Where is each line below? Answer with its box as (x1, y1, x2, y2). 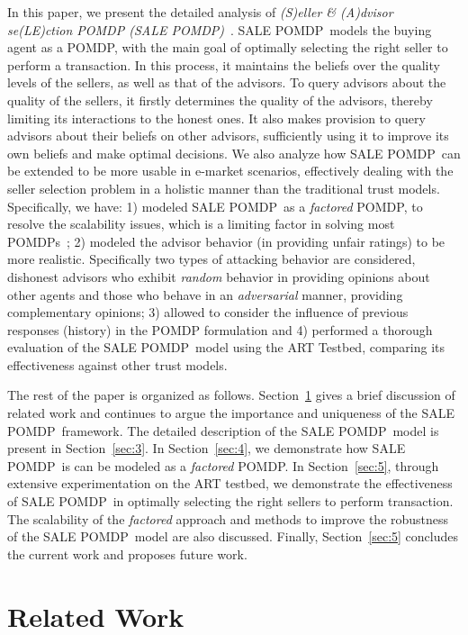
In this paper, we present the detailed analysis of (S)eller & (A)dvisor (7, 3, 393, 21)
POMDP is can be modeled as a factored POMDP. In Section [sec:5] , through (7, 456, 439, 475)
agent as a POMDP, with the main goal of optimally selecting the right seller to (7, 38, 448, 57)
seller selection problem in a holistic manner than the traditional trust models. (7, 178, 440, 197)
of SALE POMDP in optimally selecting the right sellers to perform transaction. (7, 492, 454, 511)
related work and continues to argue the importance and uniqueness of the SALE (7, 404, 455, 422)
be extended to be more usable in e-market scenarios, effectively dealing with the (7, 161, 454, 180)
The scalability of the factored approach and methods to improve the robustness (7, 509, 449, 528)
